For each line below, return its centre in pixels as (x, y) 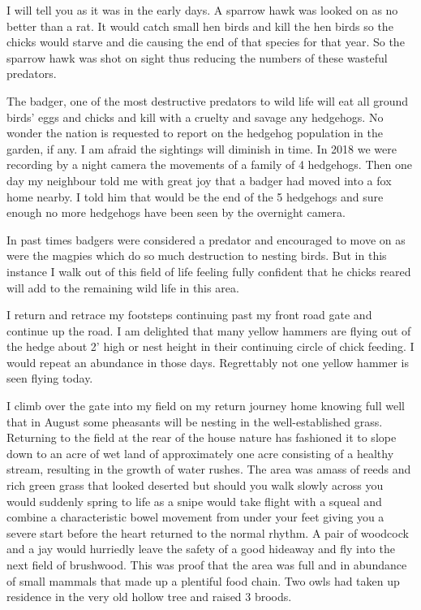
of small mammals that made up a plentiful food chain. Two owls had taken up (203, 580)
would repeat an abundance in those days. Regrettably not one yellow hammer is (208, 362)
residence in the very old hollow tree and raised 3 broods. (149, 597)
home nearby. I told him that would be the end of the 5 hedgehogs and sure (195, 196)
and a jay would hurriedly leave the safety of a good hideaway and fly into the (201, 549)
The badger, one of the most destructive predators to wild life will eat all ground (208, 100)
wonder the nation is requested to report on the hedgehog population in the (195, 133)
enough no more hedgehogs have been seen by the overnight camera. (176, 212)
